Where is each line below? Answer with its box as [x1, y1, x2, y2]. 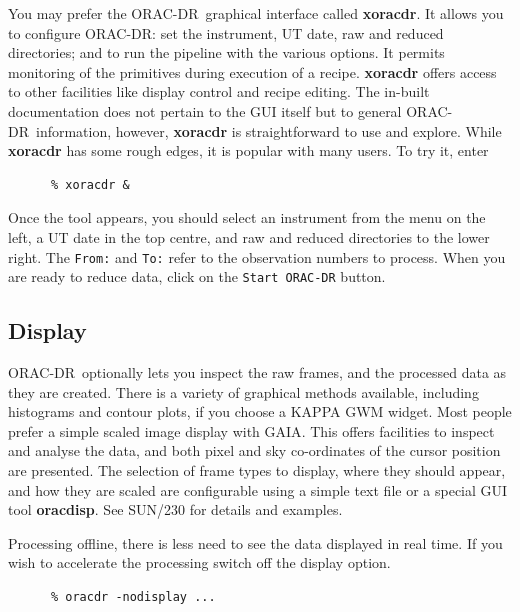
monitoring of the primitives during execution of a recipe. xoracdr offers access [8, 61, 497, 82]
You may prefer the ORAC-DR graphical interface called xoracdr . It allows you [8, 3, 504, 23]
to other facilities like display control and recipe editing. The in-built [8, 81, 430, 102]
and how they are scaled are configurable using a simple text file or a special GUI [8, 479, 508, 500]
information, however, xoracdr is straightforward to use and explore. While [35, 120, 502, 141]
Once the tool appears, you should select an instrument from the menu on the [8, 207, 486, 228]
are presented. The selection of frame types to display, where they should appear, [8, 460, 506, 481]
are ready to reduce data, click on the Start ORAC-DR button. [8, 266, 386, 287]
